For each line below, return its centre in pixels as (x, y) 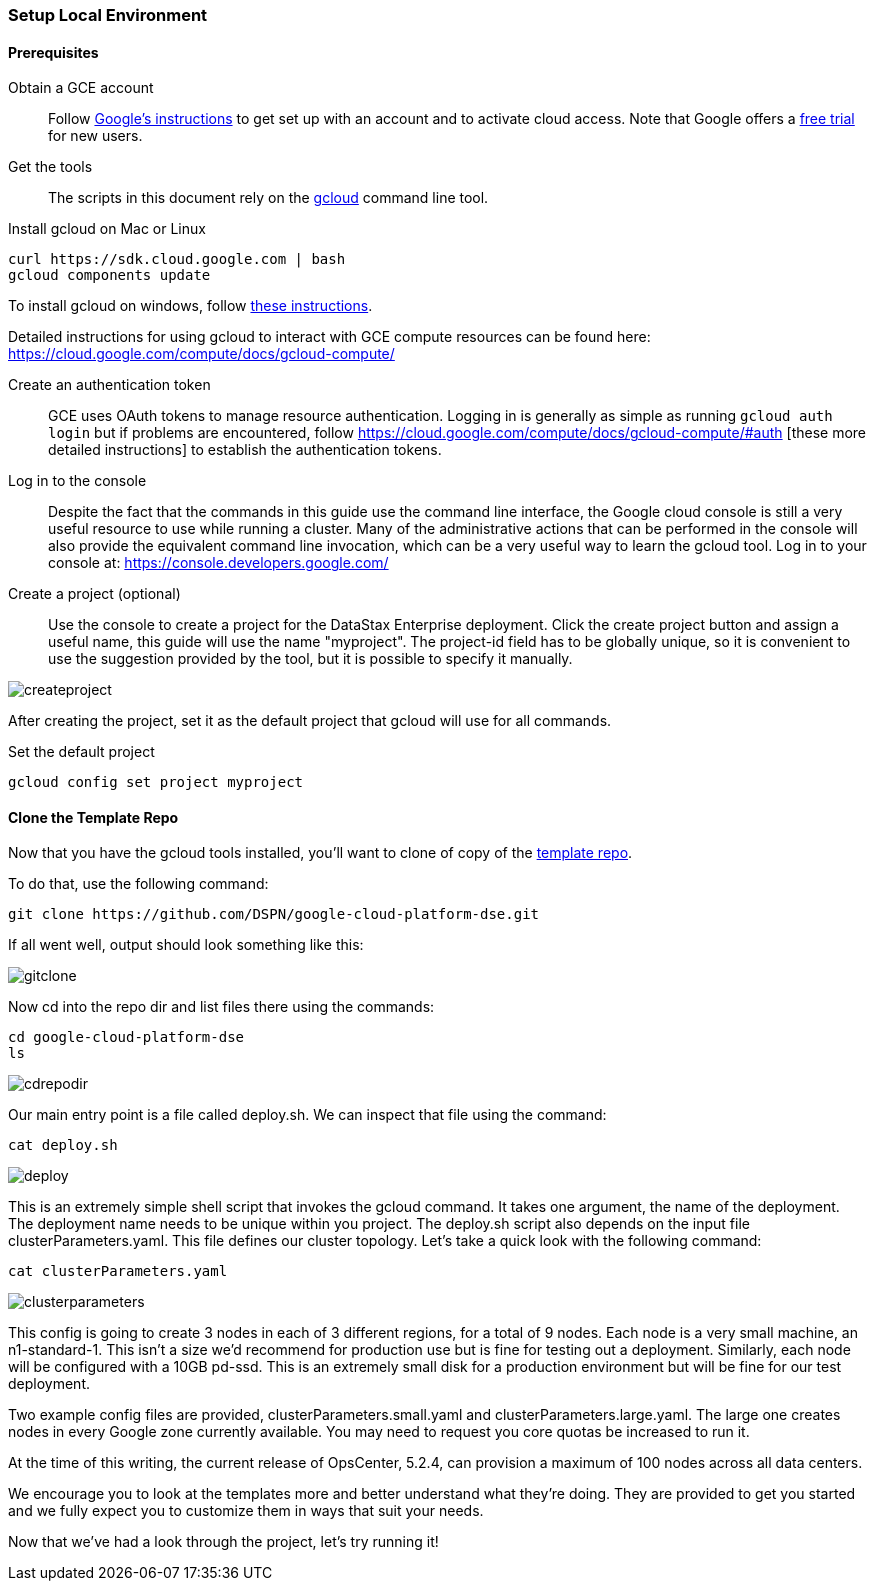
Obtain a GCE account (81, 88)
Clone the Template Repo (93, 817)
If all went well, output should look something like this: (186, 945)
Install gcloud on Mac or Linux (107, 229)
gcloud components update (109, 275)
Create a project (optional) (94, 594)
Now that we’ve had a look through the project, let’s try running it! (223, 1542)
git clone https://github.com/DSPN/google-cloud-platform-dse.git (274, 914)
